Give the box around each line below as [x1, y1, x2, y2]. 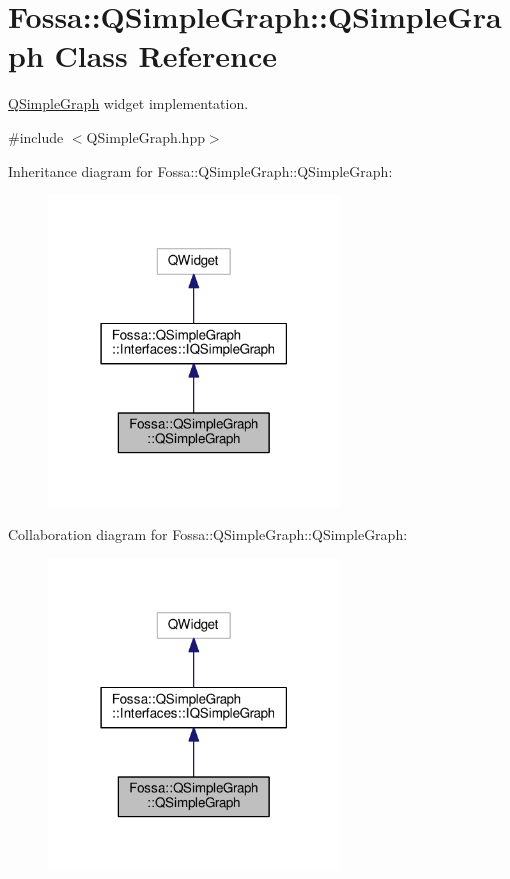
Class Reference [54, 35, 277, 76]
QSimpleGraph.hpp [86, 126, 205, 147]
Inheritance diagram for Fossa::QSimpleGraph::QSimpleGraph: [8, 160, 393, 181]
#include [8, 126, 64, 147]
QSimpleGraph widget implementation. [8, 93, 249, 114]
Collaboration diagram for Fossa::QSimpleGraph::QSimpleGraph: [8, 524, 408, 545]
